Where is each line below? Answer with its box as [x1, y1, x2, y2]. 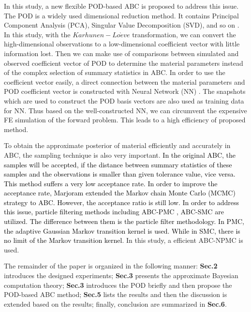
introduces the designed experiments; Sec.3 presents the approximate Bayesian [4, 270, 238, 281]
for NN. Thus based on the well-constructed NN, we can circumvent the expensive [4, 105, 247, 115]
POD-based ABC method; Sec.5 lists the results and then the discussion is [4, 289, 227, 299]
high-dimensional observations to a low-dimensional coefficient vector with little [4, 39, 240, 49]
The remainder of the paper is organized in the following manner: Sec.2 [4, 261, 218, 271]
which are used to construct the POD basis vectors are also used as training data [4, 95, 244, 105]
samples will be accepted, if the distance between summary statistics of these [4, 159, 232, 169]
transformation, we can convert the [132, 29, 236, 39]
